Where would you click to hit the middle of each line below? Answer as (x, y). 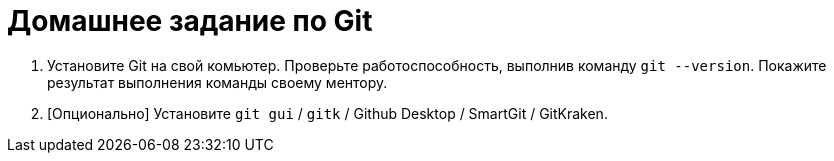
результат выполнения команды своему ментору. (217, 82)
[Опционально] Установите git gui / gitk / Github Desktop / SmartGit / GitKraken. (327, 113)
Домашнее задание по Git (190, 21)
